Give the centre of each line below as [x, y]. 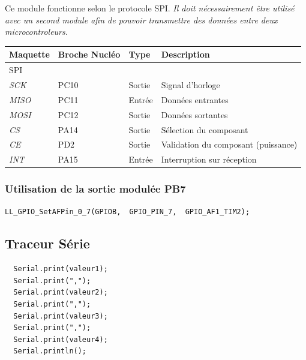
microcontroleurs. [37, 31]
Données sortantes [194, 114]
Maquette [29, 54]
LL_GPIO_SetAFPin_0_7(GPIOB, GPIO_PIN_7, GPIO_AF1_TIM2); [127, 211]
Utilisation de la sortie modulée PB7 [95, 189]
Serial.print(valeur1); [61, 269]
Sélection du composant [205, 129]
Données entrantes [195, 99]
